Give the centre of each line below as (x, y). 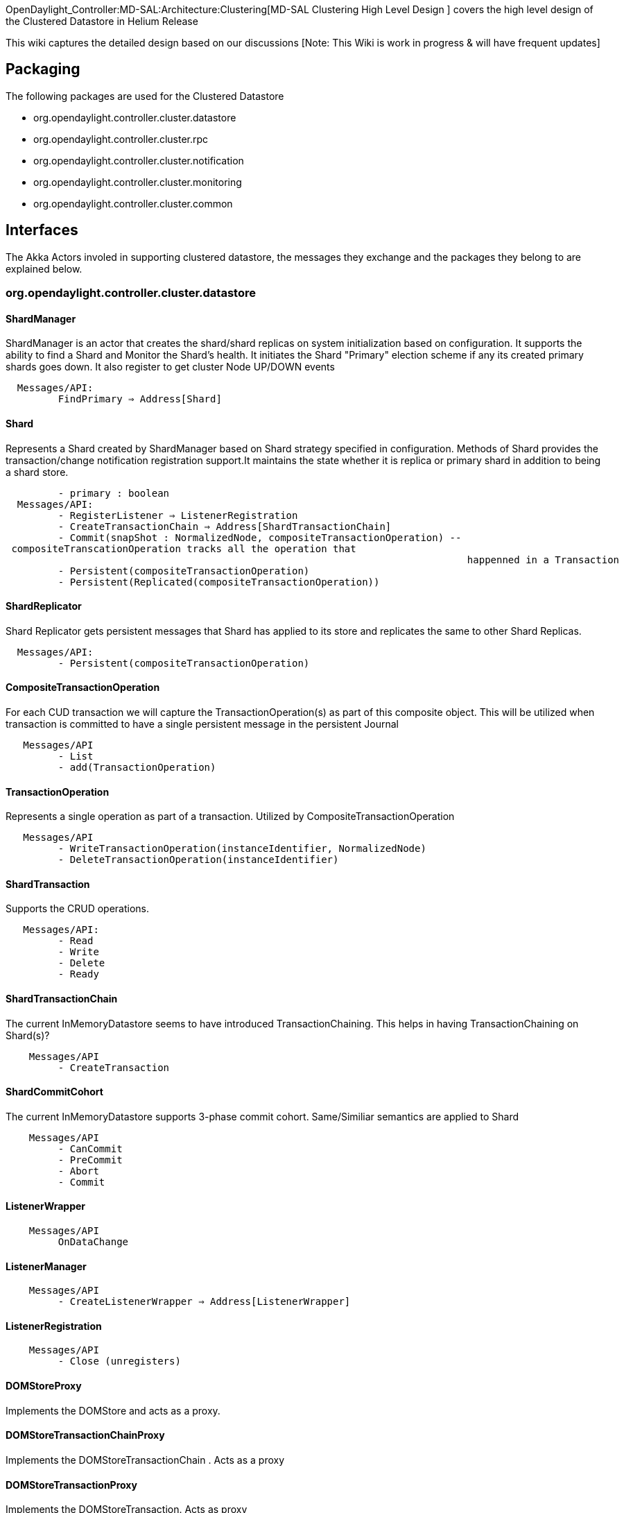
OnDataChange (93, 1242)
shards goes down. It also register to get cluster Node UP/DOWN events (170, 367)
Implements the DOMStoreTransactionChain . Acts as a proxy (145, 1460)
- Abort (78, 1171)
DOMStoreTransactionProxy (71, 1485)
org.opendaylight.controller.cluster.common (133, 203)
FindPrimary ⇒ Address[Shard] (140, 399)
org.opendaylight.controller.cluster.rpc (121, 139)
